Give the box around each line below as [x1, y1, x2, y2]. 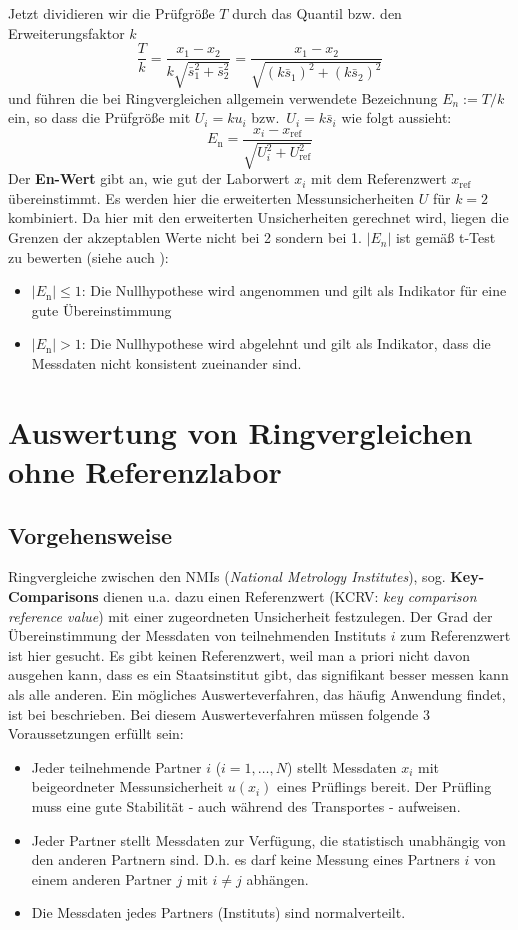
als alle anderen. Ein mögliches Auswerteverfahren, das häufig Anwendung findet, [8, 683, 506, 704]
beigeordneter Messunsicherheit [31, 776, 224, 797]
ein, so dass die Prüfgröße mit [8, 107, 191, 128]
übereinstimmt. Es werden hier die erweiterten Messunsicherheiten [8, 187, 415, 208]
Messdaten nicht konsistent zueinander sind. [31, 353, 302, 374]
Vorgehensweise [8, 519, 172, 550]
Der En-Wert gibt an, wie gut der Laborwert [8, 168, 290, 189]
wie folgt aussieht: [341, 107, 452, 128]
